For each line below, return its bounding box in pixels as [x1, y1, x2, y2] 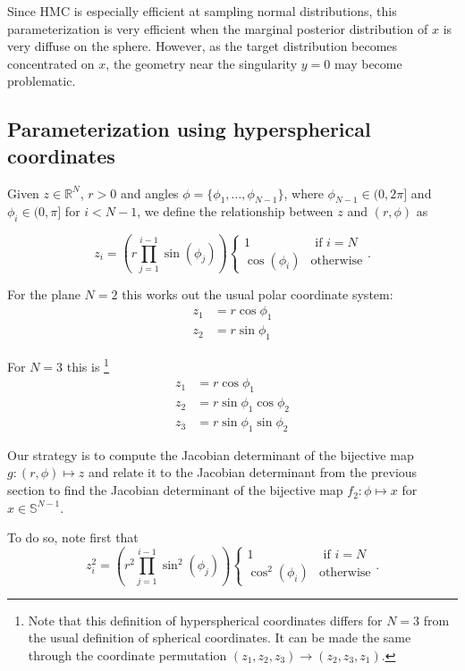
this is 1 [66, 355, 109, 375]
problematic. [7, 71, 76, 90]
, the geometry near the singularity [106, 54, 298, 72]
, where [283, 183, 324, 202]
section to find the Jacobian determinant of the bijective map [7, 481, 343, 499]
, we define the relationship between [137, 202, 334, 221]
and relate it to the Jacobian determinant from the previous [88, 463, 418, 482]
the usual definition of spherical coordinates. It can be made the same [28, 628, 411, 647]
